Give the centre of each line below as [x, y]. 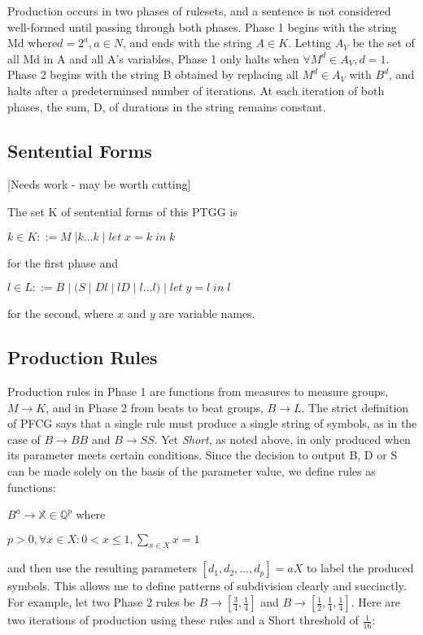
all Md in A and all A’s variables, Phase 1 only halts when [153, 58]
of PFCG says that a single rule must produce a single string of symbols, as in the [212, 423]
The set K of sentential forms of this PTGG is [122, 211]
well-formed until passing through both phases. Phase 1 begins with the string [202, 26]
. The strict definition [355, 407]
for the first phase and [63, 262]
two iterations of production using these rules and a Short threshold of [183, 620]
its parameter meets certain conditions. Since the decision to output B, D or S [203, 455]
